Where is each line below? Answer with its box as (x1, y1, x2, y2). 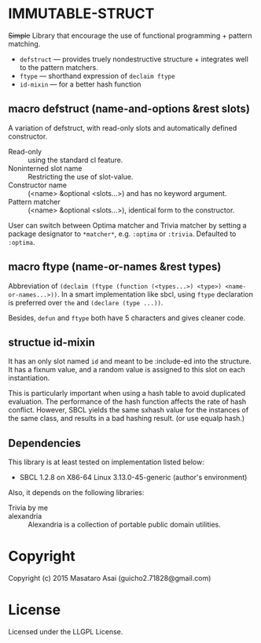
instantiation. (8, 373, 50, 382)
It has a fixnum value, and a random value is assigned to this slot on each (8, 365, 245, 375)
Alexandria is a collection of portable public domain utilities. (28, 520, 222, 530)
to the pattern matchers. (19, 62, 98, 72)
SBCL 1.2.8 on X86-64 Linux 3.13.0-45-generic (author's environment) (19, 473, 248, 482)
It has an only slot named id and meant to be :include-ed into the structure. (8, 357, 252, 366)
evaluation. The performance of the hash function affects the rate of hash (8, 397, 247, 406)
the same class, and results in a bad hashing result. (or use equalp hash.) (8, 414, 245, 423)
